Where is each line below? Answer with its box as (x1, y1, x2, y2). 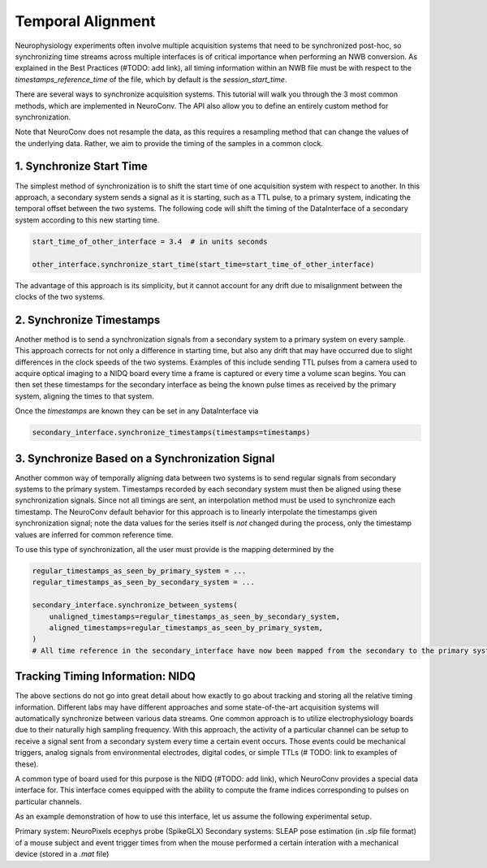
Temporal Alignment (15, 12, 156, 30)
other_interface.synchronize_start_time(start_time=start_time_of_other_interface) (32, 260, 375, 269)
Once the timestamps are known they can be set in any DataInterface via (15, 406, 259, 416)
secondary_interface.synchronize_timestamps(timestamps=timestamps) (32, 428, 311, 438)
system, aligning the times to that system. (15, 391, 154, 401)
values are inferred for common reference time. (15, 529, 174, 539)
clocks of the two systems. (15, 291, 106, 301)
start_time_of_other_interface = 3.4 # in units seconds (32, 236, 268, 246)
